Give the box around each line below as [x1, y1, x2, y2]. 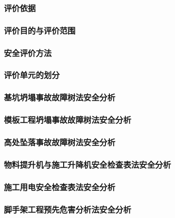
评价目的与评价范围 [4, 24, 76, 36]
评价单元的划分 [4, 69, 60, 81]
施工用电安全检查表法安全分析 [4, 180, 116, 193]
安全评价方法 [4, 46, 52, 59]
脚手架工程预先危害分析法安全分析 [4, 203, 131, 215]
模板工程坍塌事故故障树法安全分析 [4, 114, 131, 126]
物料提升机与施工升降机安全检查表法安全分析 [4, 158, 171, 170]
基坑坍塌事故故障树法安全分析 [4, 91, 116, 103]
